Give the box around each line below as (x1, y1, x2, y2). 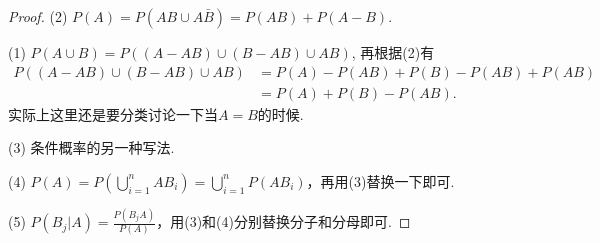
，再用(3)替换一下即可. (306, 170, 455, 191)
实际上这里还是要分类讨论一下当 (8, 103, 218, 124)
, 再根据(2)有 (351, 42, 435, 62)
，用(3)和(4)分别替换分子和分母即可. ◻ (156, 211, 411, 232)
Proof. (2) (8, 6, 68, 26)
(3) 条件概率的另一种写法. (8, 137, 175, 158)
